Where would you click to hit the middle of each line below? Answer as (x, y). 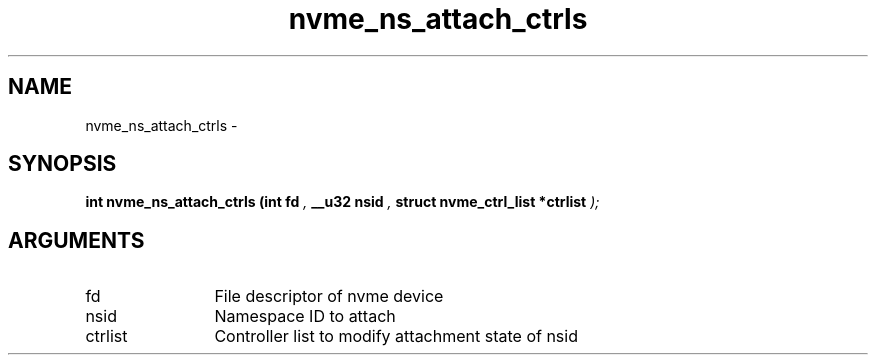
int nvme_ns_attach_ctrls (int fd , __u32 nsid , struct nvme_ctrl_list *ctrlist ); (342, 202)
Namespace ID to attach (305, 316)
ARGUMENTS (76, 240)
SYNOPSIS (62, 164)
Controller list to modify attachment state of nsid (396, 336)
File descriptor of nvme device (329, 296)
